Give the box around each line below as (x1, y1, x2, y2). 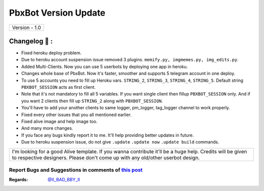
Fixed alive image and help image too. (21, 118, 98, 124)
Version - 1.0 (12, 24, 41, 31)
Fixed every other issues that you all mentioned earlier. (21, 112, 132, 118)
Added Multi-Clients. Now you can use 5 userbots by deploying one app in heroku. (21, 64, 188, 70)
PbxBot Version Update (9, 7, 106, 18)
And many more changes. (21, 125, 73, 131)
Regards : (9, 177, 28, 183)
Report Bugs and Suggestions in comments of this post (9, 167, 143, 173)
